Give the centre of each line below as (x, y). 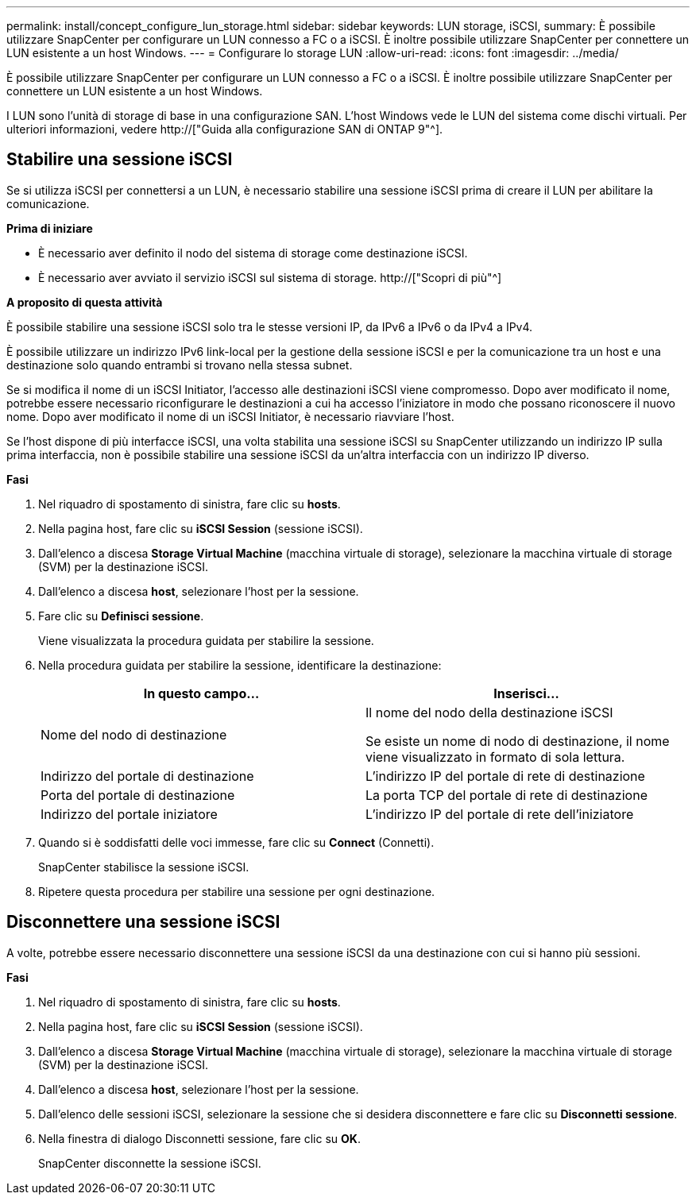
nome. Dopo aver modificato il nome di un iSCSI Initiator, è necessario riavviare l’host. (230, 416)
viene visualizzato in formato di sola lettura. (495, 757)
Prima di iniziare (50, 228)
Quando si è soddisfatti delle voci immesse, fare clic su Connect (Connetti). (236, 842)
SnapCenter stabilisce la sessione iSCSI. (144, 867)
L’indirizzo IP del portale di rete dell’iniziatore (500, 814)
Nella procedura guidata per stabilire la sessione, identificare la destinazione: (240, 665)
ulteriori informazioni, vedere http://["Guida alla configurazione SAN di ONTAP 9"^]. (225, 129)
